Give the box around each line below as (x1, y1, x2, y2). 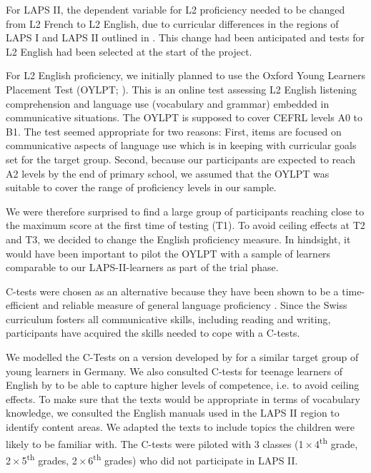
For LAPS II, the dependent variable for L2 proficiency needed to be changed (6, 2, 345, 16)
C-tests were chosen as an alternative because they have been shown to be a (6, 283, 339, 298)
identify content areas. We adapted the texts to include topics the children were (6, 419, 355, 434)
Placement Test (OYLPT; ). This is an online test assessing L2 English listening (6, 81, 357, 96)
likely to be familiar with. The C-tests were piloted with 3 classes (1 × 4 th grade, (6, 434, 358, 451)
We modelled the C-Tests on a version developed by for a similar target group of (6, 350, 359, 365)
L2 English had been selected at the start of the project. (6, 44, 252, 59)
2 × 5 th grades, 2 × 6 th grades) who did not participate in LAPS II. (6, 450, 298, 467)
